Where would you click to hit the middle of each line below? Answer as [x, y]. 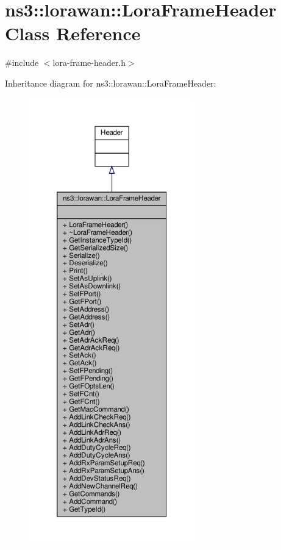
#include [22, 62]
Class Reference [73, 33]
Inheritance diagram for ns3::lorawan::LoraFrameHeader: [111, 83]
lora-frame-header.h [89, 62]
